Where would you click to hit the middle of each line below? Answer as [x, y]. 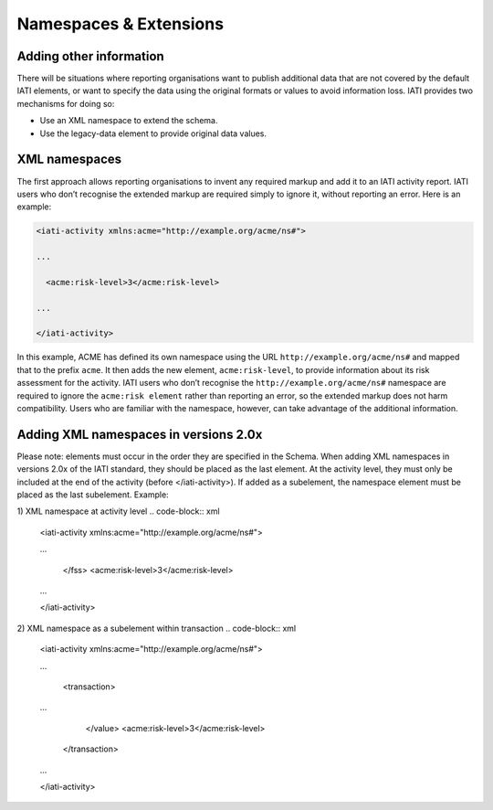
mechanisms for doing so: [66, 103]
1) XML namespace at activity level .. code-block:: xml [118, 511]
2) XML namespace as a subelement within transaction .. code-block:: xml [157, 628]
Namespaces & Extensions [120, 24]
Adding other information [90, 56]
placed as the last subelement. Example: [93, 495]
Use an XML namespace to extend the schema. [129, 121]
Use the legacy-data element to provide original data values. [153, 133]
